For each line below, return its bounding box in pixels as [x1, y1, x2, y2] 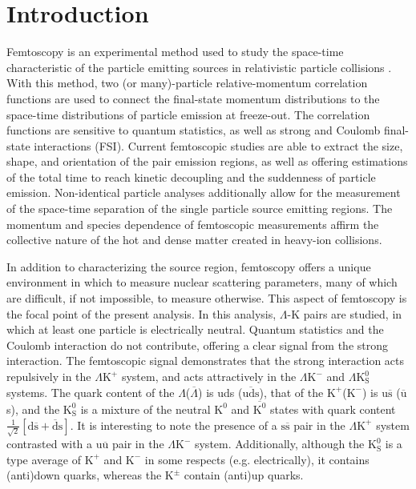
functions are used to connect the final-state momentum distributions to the [6, 90, 380, 106]
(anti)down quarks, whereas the [6, 467, 162, 483]
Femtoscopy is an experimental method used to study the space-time [6, 43, 344, 60]
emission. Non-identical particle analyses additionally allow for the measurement [6, 184, 401, 201]
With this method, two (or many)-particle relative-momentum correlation [6, 74, 368, 91]
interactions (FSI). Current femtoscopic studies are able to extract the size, [34, 137, 403, 154]
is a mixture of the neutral [80, 400, 211, 417]
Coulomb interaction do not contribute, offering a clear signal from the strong [6, 336, 389, 353]
